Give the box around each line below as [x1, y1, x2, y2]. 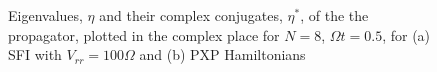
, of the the [300, 5, 369, 25]
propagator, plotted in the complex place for [8, 24, 280, 45]
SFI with [8, 44, 62, 65]
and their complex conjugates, [99, 5, 283, 25]
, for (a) [382, 24, 431, 45]
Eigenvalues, [8, 5, 83, 25]
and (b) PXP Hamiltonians [139, 44, 306, 65]
